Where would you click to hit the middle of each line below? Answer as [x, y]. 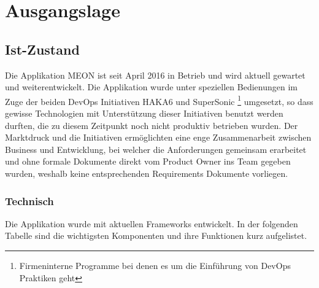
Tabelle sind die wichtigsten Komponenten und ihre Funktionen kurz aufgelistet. [156, 235]
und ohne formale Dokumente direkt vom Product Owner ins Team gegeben [148, 161]
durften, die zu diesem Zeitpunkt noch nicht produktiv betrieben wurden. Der [152, 125]
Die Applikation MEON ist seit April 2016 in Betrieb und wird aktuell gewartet [155, 75]
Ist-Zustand [42, 49]
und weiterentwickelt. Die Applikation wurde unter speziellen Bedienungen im [151, 87]
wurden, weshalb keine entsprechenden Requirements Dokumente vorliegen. [147, 173]
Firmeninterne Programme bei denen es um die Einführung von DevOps [155, 265]
